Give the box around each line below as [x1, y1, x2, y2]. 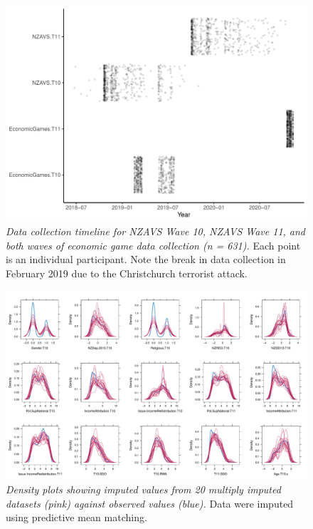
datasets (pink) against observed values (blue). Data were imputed [6, 495, 294, 510]
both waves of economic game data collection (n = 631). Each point [6, 237, 301, 252]
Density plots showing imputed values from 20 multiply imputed [6, 482, 281, 497]
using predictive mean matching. [6, 510, 147, 525]
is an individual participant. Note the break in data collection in [6, 252, 286, 267]
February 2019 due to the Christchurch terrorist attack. [6, 266, 248, 281]
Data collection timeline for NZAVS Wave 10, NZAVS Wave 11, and [6, 224, 306, 239]
